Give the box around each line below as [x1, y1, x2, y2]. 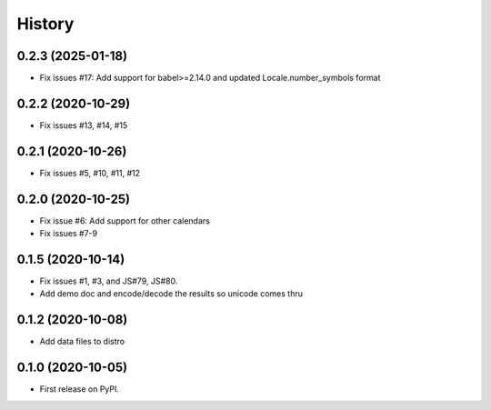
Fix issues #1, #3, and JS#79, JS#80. [39, 275, 178, 286]
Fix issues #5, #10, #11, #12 [39, 167, 141, 178]
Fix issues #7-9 [39, 228, 98, 239]
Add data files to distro [39, 336, 125, 347]
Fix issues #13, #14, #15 [39, 119, 128, 131]
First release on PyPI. [39, 384, 120, 395]
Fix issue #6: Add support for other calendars [39, 215, 211, 226]
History [16, 14, 75, 34]
